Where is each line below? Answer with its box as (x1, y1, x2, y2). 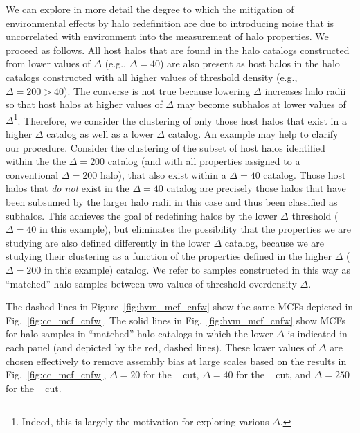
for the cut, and (236, 367, 311, 382)
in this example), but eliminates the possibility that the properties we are (39, 222, 352, 236)
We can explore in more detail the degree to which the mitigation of (6, 2, 294, 16)
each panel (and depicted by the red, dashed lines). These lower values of (6, 339, 316, 354)
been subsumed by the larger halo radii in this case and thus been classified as (6, 194, 338, 209)
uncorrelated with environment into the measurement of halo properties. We (6, 29, 329, 44)
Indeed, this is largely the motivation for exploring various (21, 414, 269, 429)
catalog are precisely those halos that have (166, 181, 346, 195)
